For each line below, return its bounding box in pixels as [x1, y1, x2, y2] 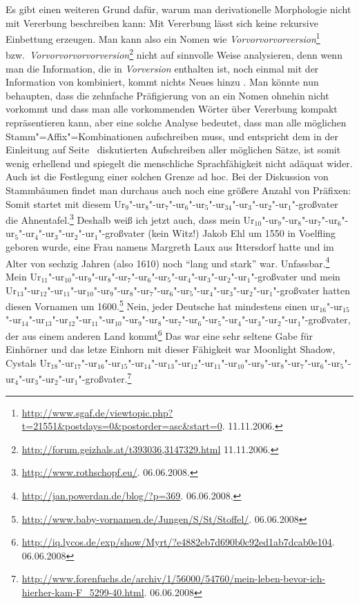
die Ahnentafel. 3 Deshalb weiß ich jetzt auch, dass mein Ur [6, 211, 255, 227]
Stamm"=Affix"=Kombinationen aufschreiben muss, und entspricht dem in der [6, 128, 338, 143]
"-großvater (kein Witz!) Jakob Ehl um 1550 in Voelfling [98, 226, 336, 240]
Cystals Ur [6, 355, 51, 370]
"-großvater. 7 [78, 370, 132, 386]
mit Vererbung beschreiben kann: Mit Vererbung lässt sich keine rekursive [6, 15, 318, 30]
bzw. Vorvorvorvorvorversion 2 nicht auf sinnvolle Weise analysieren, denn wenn [6, 46, 342, 62]
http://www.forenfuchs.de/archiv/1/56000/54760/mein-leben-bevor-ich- [21, 571, 326, 586]
